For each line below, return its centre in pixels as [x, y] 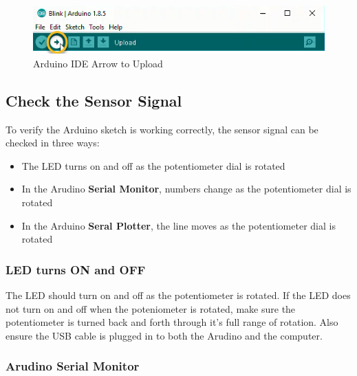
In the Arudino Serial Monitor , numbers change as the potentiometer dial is [186, 189]
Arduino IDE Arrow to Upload [98, 63]
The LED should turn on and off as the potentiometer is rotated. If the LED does [178, 295]
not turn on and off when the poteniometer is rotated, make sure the [151, 308]
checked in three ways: [53, 143]
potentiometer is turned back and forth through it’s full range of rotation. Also [172, 322]
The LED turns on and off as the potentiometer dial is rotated [153, 165]
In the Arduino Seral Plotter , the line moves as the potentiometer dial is [178, 225]
